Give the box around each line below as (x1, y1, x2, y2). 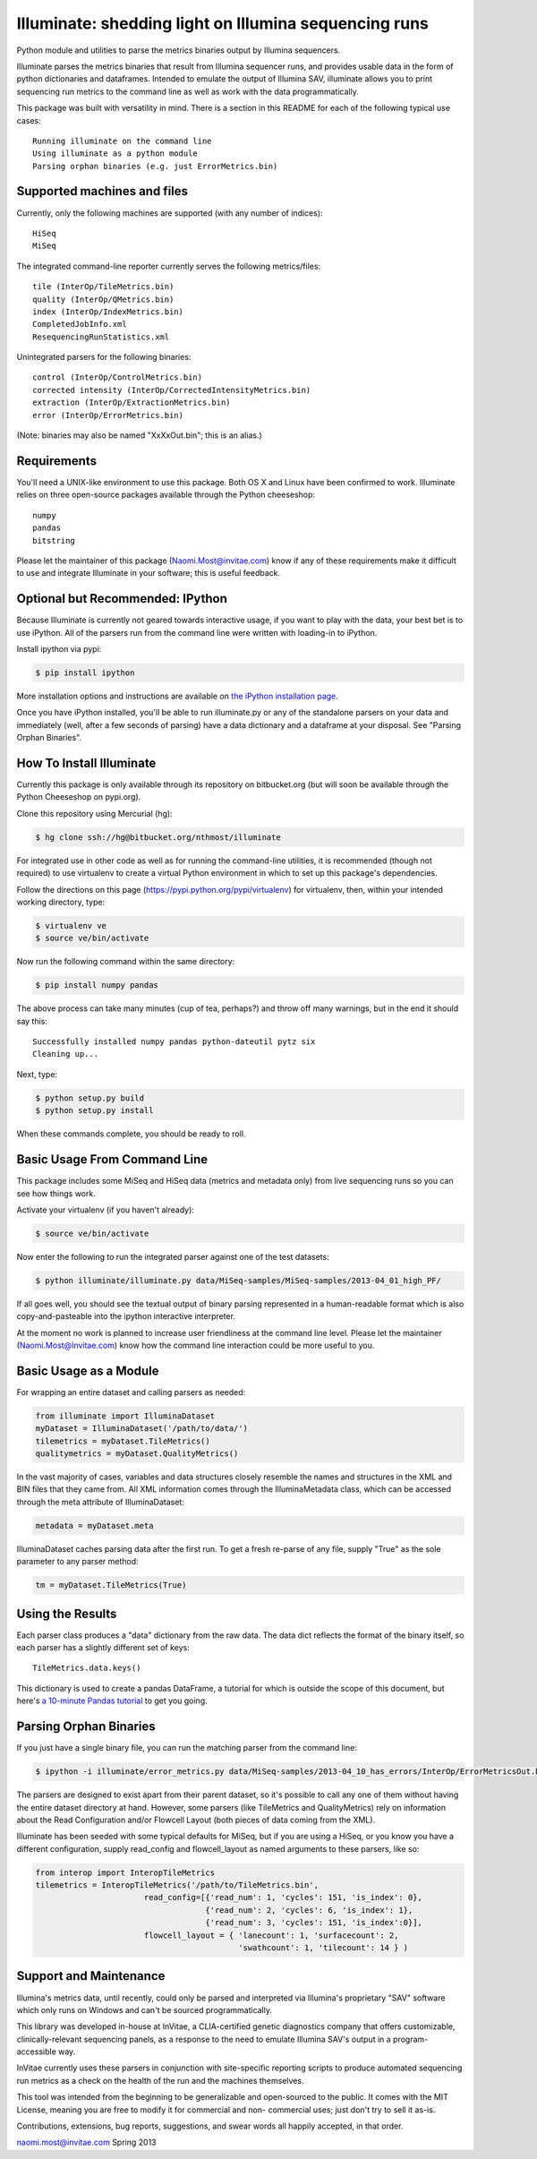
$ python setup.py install (35, 1106, 154, 1116)
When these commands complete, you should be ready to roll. (16, 1128, 246, 1139)
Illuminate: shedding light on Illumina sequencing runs (16, 13, 430, 33)
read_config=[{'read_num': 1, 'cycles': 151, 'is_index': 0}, (143, 1892, 422, 1903)
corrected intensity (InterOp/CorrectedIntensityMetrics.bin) (32, 385, 311, 395)
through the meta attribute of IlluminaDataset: (16, 1496, 185, 1507)
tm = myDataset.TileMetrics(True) (35, 1581, 187, 1590)
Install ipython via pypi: (16, 643, 102, 654)
